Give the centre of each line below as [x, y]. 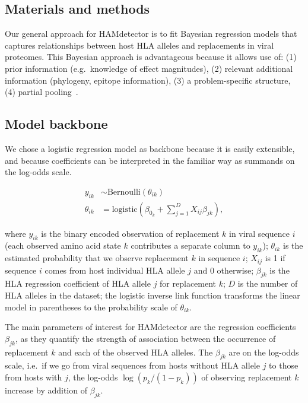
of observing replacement [247, 377]
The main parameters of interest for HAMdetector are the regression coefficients [150, 327]
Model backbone [56, 124]
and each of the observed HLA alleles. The [136, 352]
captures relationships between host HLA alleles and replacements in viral [139, 45]
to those [284, 365]
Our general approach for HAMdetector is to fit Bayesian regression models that [151, 34]
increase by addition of [46, 390]
